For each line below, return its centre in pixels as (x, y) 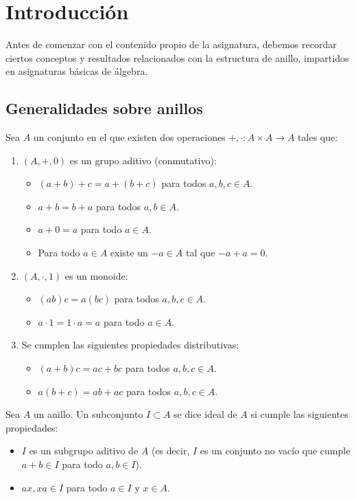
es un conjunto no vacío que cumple (275, 451)
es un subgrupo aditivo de (84, 451)
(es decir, (170, 451)
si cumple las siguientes (299, 414)
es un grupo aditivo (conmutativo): (143, 160)
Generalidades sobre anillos (104, 108)
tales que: (318, 137)
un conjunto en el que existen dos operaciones (129, 137)
